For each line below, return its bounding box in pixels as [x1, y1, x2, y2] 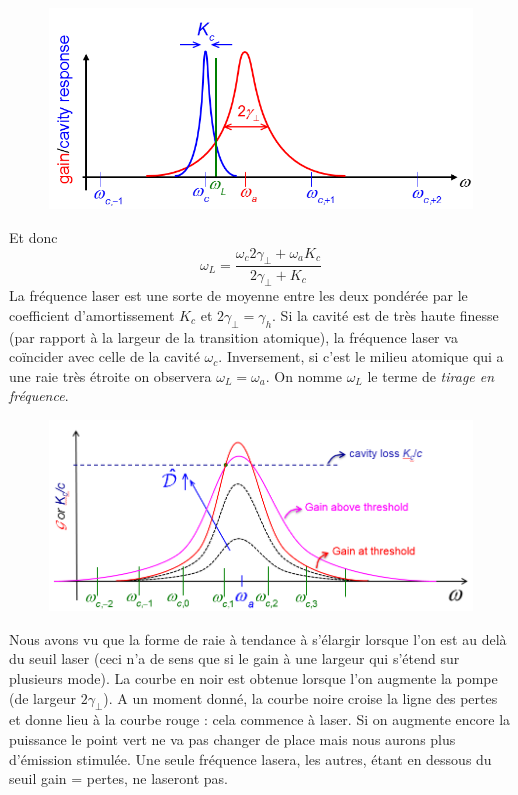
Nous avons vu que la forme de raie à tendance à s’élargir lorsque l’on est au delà [9, 628, 507, 649]
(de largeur [9, 687, 76, 708]
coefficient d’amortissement [9, 304, 175, 325]
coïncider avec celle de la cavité [9, 346, 200, 367]
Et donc [9, 227, 58, 248]
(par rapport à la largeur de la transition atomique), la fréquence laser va [9, 326, 458, 347]
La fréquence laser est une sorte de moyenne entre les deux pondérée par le [9, 285, 468, 306]
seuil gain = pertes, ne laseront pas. [9, 768, 228, 789]
